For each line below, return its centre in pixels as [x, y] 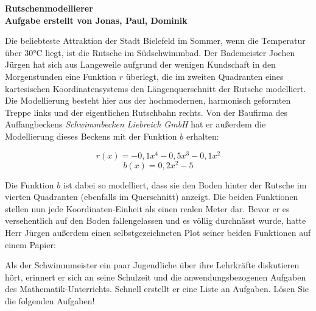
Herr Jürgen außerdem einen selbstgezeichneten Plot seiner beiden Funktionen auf [158, 233]
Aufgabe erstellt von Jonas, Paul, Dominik [96, 20]
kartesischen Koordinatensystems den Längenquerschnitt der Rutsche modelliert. [156, 88]
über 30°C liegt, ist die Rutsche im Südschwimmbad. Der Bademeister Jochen [150, 52]
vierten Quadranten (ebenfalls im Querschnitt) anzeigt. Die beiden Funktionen [152, 197]
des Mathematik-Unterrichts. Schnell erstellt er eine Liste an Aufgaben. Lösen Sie [157, 289]
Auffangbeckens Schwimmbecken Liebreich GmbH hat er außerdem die [135, 124]
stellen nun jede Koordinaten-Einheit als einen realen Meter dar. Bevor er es [147, 208]
